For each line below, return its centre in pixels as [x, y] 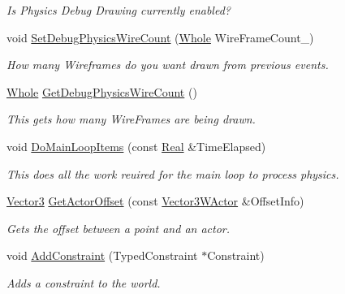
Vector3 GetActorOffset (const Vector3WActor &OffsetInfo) [155, 201]
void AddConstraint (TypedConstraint [102, 255]
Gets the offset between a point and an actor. [119, 228]
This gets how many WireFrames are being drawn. [131, 119]
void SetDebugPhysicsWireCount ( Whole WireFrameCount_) [160, 37]
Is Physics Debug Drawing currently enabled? [119, 10]
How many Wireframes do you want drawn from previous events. [168, 65]
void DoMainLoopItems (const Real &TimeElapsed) [136, 146]
